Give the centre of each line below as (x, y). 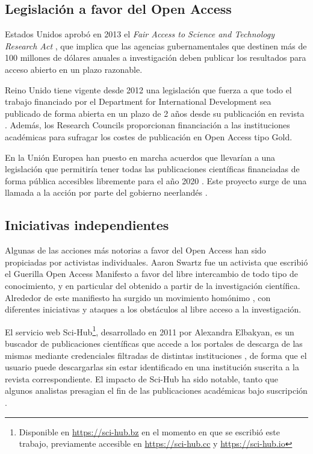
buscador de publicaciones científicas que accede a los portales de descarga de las (154, 343)
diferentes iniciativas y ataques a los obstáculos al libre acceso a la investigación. (153, 309)
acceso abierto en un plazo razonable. (74, 69)
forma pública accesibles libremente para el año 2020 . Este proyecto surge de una (156, 180)
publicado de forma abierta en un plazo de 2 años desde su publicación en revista (155, 113)
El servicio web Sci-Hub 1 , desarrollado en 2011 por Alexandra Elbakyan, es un (150, 331)
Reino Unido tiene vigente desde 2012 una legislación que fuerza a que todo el (148, 89)
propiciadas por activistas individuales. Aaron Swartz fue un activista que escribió (156, 262)
